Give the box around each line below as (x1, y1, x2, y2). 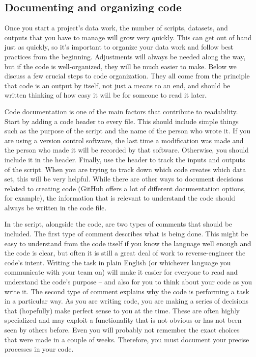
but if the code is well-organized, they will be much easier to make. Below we (4, 61, 237, 71)
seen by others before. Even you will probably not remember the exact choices (4, 325, 240, 335)
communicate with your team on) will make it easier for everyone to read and (4, 267, 238, 277)
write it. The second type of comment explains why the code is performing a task (4, 286, 250, 296)
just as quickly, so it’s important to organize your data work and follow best (4, 42, 234, 52)
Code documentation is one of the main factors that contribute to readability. (4, 106, 238, 116)
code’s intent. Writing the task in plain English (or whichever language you (4, 257, 231, 267)
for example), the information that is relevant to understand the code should (4, 193, 235, 203)
